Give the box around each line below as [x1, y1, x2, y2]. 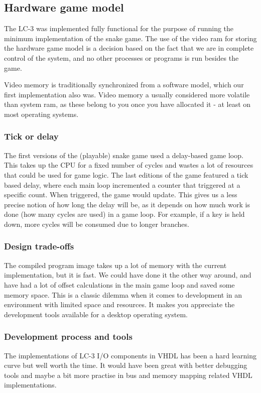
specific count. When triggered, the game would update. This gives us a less [4, 189, 237, 200]
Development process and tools [4, 330, 133, 343]
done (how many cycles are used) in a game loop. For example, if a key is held [4, 209, 245, 219]
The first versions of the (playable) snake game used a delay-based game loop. [4, 150, 243, 160]
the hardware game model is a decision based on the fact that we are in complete [4, 43, 254, 53]
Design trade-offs [4, 240, 74, 252]
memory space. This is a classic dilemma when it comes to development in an [4, 289, 242, 300]
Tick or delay [4, 130, 59, 143]
